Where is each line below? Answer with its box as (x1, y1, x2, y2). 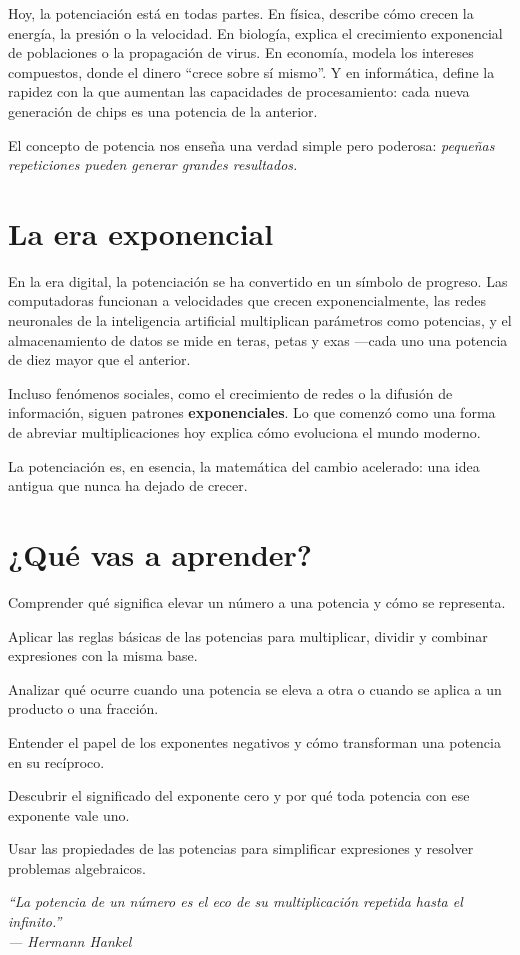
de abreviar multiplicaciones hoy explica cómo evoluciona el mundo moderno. (8, 422, 481, 443)
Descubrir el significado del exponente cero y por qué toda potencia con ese (8, 785, 470, 806)
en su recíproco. (8, 751, 105, 772)
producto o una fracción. (8, 698, 159, 719)
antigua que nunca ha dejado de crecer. (8, 475, 248, 496)
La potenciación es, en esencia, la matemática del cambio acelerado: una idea (8, 455, 480, 476)
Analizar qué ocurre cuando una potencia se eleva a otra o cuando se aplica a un (8, 678, 502, 699)
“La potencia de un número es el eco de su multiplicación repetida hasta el (8, 891, 463, 912)
